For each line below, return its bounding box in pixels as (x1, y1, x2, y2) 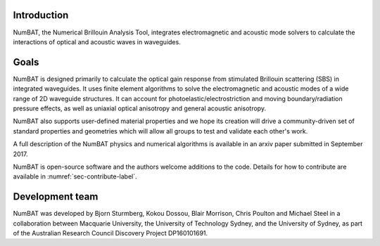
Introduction (13, 9, 69, 21)
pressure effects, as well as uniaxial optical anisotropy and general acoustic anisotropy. (13, 104, 267, 112)
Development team (13, 190, 99, 203)
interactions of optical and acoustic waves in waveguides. (13, 37, 181, 46)
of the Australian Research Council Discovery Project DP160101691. (13, 229, 208, 238)
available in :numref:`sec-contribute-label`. (13, 172, 137, 181)
